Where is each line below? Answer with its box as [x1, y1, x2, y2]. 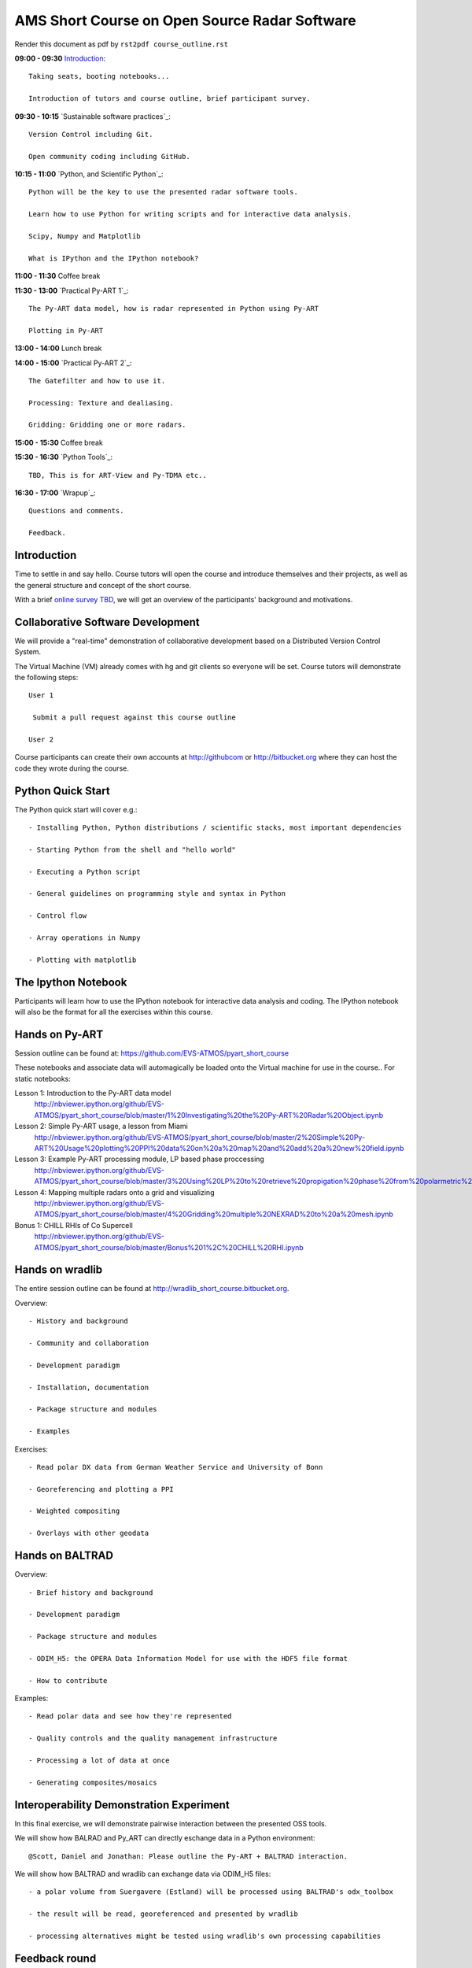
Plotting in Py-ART [28, 326, 104, 335]
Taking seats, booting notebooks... [28, 72, 170, 81]
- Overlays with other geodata [28, 1529, 149, 1538]
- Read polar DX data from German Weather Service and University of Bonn [28, 1463, 323, 1471]
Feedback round [14, 1951, 97, 1965]
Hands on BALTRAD [14, 1549, 114, 1563]
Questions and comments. [28, 506, 124, 516]
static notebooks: [14, 1074, 71, 1083]
